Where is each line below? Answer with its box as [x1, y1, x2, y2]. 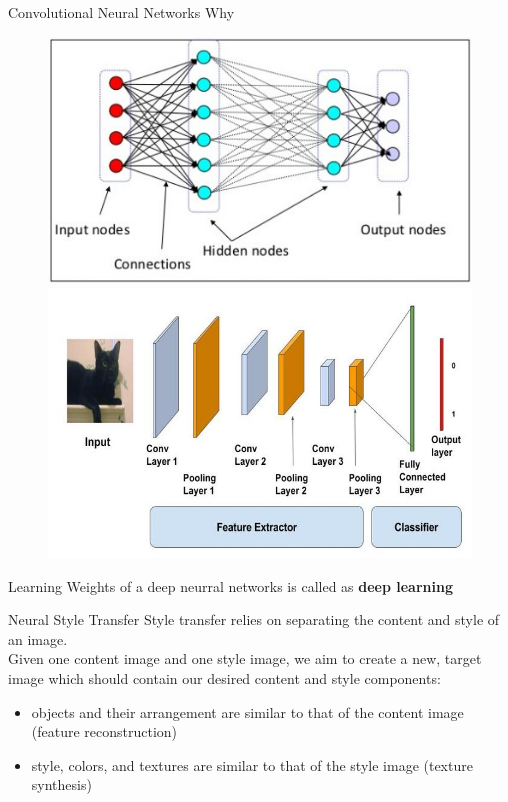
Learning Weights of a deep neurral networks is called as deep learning [8, 575, 453, 596]
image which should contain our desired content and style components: [8, 667, 441, 688]
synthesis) [31, 774, 92, 795]
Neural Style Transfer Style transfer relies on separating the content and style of [8, 609, 500, 630]
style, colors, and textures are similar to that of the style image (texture [31, 754, 473, 775]
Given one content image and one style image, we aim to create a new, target [8, 648, 482, 669]
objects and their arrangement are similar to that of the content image [31, 701, 464, 722]
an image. [8, 628, 68, 649]
